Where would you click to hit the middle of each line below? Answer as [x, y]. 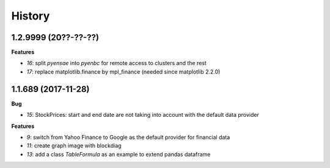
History [31, 16]
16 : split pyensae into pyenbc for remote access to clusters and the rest [117, 63]
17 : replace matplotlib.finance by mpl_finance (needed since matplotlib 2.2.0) [123, 72]
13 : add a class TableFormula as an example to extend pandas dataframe [119, 154]
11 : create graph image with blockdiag [74, 145]
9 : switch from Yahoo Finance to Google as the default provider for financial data [128, 137]
